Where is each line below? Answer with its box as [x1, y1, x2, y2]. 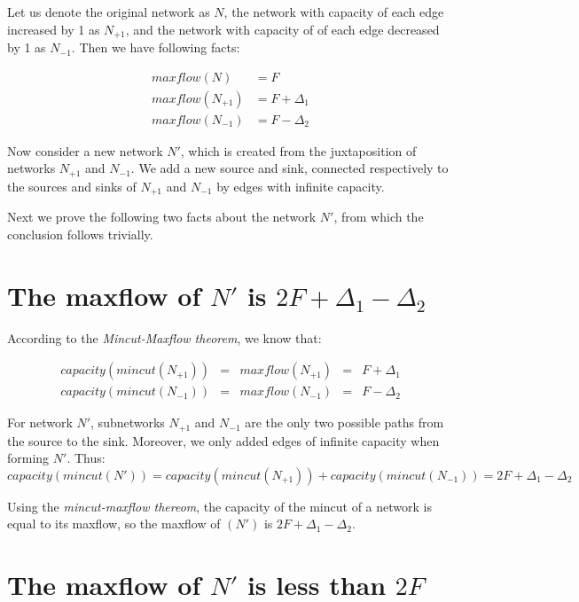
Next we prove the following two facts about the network [7, 207, 317, 226]
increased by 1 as [7, 20, 100, 38]
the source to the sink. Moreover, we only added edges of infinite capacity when [7, 431, 440, 450]
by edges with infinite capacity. [216, 176, 385, 195]
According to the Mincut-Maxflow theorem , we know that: [7, 328, 322, 347]
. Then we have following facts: [71, 38, 240, 57]
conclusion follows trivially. [7, 224, 153, 243]
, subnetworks [90, 413, 165, 432]
